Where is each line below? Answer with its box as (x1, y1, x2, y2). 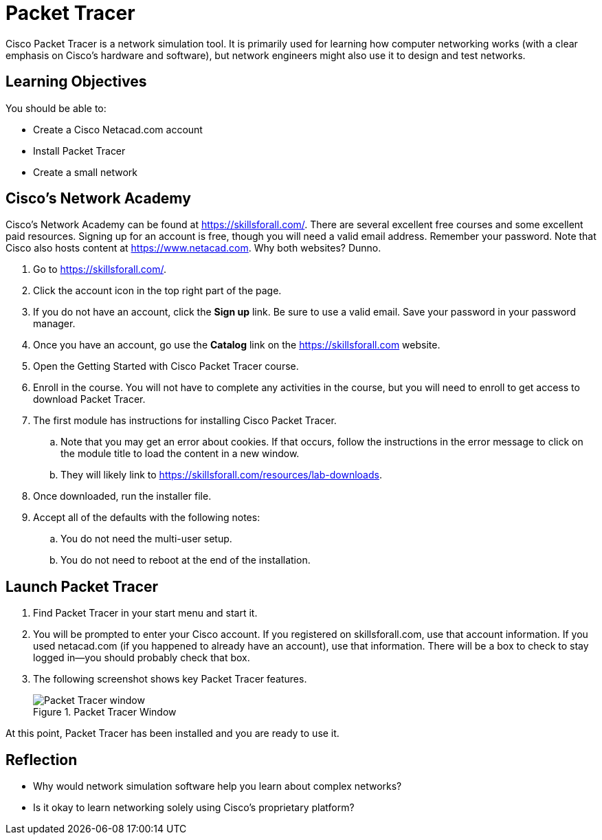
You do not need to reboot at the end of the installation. (60, 554, 311, 566)
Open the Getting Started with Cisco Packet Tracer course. (33, 360, 299, 373)
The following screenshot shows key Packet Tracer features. (33, 673, 307, 685)
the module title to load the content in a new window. (60, 447, 300, 460)
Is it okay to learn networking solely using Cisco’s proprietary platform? (33, 802, 355, 814)
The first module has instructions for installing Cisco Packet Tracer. (33, 415, 337, 427)
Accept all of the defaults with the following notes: (33, 511, 260, 524)
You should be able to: (5, 102, 107, 114)
